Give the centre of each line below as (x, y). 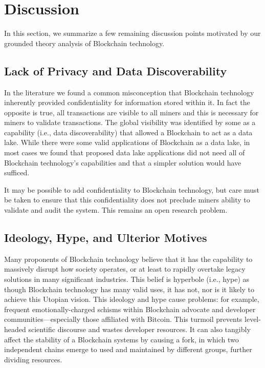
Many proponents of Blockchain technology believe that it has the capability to (128, 259)
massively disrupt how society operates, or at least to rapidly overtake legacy (125, 269)
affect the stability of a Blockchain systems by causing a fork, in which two (122, 339)
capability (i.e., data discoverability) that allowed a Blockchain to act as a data (128, 132)
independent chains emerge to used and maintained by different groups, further (128, 349)
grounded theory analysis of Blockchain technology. (84, 43)
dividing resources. (33, 359)
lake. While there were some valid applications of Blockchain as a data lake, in (127, 142)
